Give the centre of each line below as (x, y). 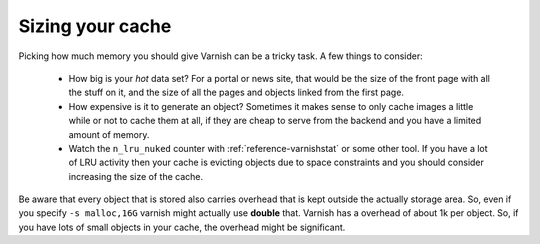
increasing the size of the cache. (136, 176)
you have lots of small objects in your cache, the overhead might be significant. (182, 227)
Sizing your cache (95, 26)
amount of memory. (109, 134)
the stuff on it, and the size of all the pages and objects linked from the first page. (236, 92)
